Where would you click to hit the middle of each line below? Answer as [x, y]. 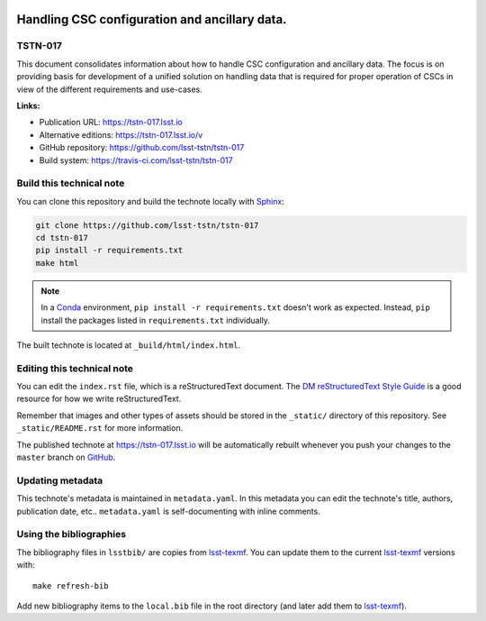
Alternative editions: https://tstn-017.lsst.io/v [121, 134]
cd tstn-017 [62, 238]
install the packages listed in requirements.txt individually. [155, 320]
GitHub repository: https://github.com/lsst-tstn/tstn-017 [142, 148]
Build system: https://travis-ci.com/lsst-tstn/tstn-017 [136, 160]
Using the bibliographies [71, 534]
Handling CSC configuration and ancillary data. [152, 19]
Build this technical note [71, 183]
